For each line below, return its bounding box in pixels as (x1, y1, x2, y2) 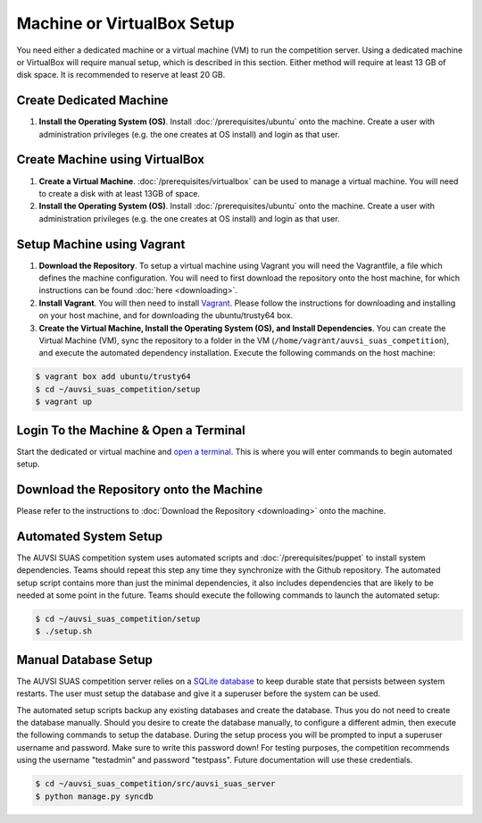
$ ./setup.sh (35, 626, 93, 636)
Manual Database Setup (16, 652, 154, 668)
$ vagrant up (35, 397, 93, 407)
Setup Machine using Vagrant (16, 237, 186, 252)
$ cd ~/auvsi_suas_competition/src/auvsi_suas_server (35, 778, 276, 789)
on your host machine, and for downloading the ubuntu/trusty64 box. (38, 310, 294, 321)
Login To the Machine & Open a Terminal (16, 423, 245, 438)
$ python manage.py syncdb (35, 791, 154, 802)
